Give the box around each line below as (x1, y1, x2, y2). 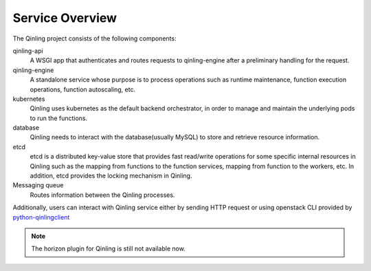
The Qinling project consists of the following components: (12, 34, 177, 43)
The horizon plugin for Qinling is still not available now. (31, 244, 185, 253)
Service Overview (12, 10, 117, 25)
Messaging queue (12, 181, 64, 189)
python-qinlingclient (12, 213, 70, 221)
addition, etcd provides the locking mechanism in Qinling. (30, 172, 192, 180)
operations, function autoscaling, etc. (30, 85, 136, 93)
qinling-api (12, 47, 44, 55)
